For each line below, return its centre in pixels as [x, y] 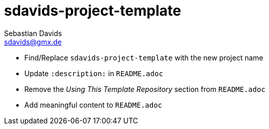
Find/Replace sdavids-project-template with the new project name [144, 57]
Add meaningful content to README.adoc [93, 105]
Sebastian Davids [33, 33]
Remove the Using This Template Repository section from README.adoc [145, 89]
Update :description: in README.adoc [94, 73]
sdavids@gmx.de [33, 42]
